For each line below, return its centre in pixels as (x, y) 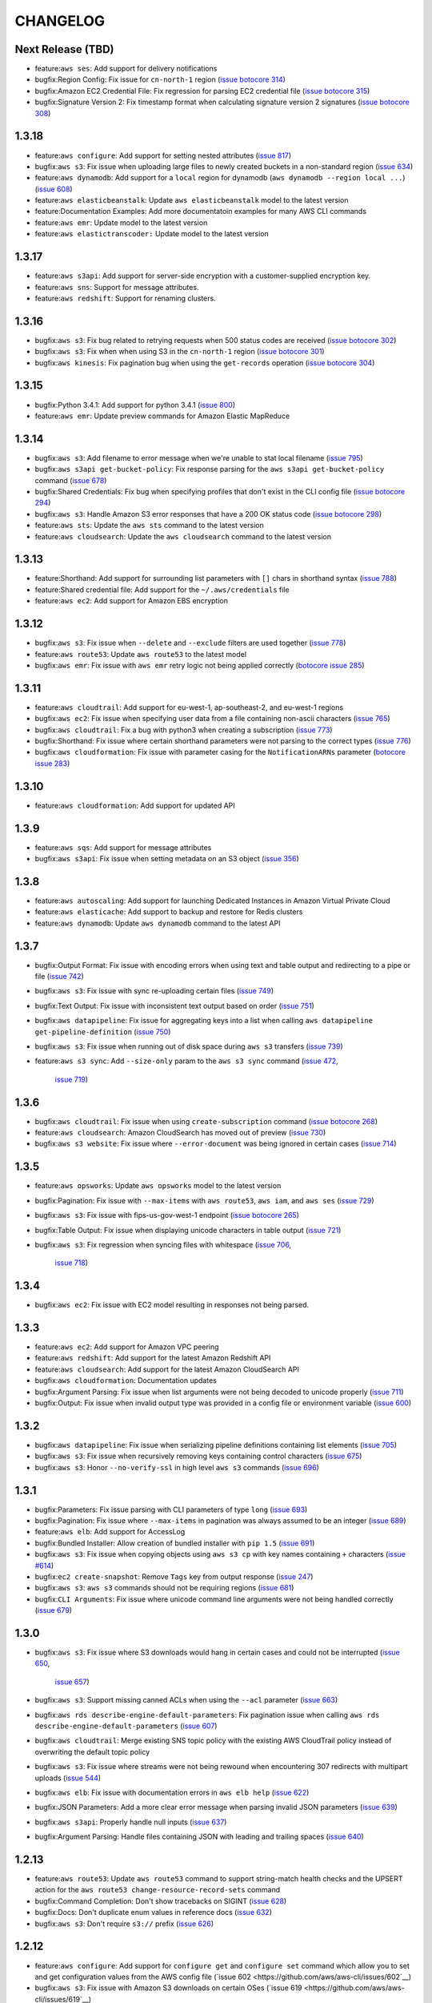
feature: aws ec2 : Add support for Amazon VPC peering (127, 1347)
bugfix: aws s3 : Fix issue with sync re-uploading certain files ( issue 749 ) (154, 991)
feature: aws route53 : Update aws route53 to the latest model (141, 654)
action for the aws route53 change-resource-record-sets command (158, 1890)
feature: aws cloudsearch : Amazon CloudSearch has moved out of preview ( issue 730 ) (180, 1133)
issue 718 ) (71, 1263)
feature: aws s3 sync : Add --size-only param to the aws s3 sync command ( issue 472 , (187, 1061)
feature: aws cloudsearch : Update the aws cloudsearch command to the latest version (183, 536)
